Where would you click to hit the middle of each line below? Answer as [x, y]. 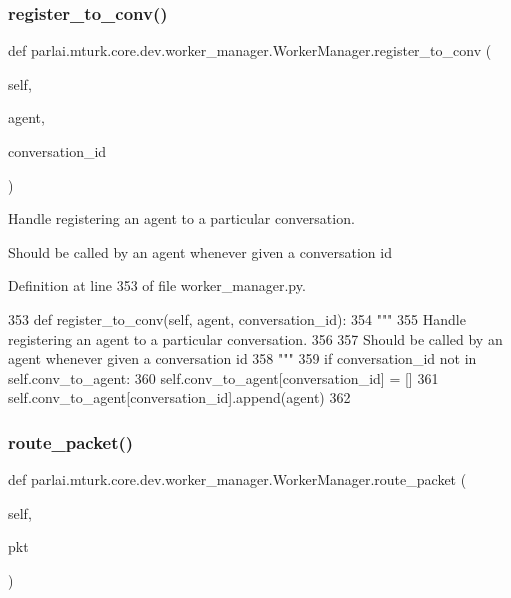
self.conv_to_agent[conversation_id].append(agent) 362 [179, 397]
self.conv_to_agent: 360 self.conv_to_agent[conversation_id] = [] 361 [223, 377]
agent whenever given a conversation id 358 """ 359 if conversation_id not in [242, 358]
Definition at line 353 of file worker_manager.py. [157, 285]
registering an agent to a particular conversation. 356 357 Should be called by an [255, 338]
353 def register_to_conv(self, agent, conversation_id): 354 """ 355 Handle [237, 318]
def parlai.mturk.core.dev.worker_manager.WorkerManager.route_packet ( [237, 479]
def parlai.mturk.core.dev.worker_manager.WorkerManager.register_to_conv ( [250, 50]
